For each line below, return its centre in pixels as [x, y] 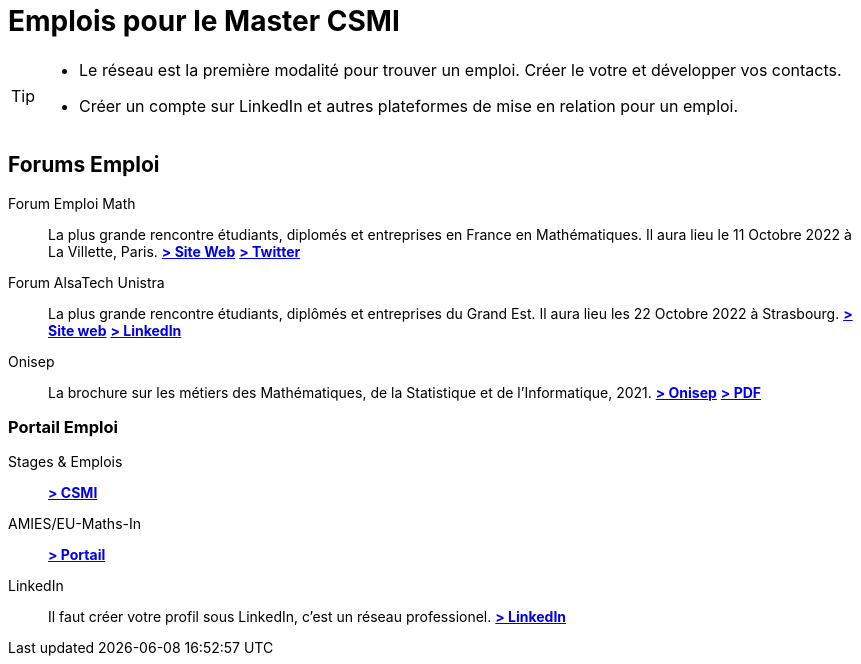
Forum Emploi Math [72, 203]
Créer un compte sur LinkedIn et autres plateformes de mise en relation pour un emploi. [409, 105]
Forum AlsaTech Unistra [86, 282]
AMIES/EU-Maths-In [75, 524]
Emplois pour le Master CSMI [204, 21]
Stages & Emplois [65, 462]
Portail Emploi [63, 426]
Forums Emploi [84, 165]
